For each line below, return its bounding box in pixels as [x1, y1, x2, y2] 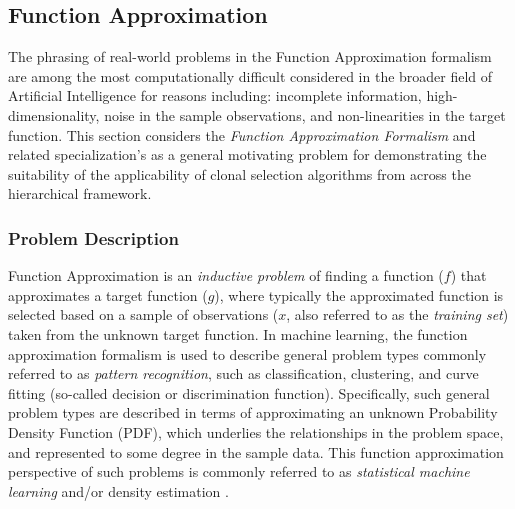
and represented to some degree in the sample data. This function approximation [8, 441, 504, 462]
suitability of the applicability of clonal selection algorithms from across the [8, 163, 471, 184]
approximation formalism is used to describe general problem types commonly [8, 343, 487, 364]
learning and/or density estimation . [8, 480, 229, 501]
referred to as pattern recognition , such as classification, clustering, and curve [8, 363, 479, 384]
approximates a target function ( [8, 284, 208, 305]
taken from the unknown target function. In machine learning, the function [8, 323, 468, 344]
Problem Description [8, 225, 179, 250]
